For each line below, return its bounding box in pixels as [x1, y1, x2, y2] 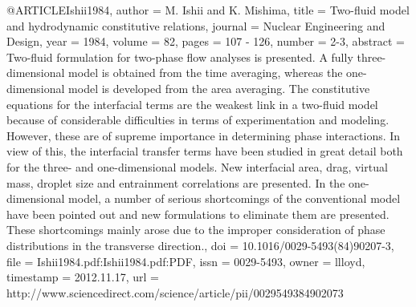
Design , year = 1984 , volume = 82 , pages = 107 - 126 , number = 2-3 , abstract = [6, 33, 406, 50]
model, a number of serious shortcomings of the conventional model [68, 190, 401, 207]
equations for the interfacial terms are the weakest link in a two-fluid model [6, 95, 378, 112]
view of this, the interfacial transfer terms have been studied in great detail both [6, 143, 403, 160]
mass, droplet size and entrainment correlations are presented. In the [6, 174, 345, 191]
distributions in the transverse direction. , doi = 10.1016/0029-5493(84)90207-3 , [6, 236, 394, 253]
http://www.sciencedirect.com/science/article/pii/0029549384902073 [6, 284, 344, 301]
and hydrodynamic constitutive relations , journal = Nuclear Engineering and [6, 17, 385, 34]
